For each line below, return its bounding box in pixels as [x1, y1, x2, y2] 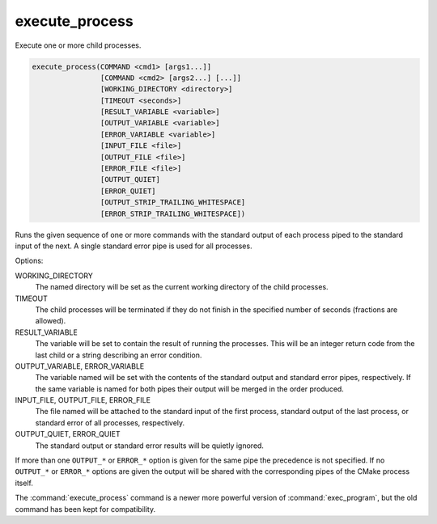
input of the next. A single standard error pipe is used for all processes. [15, 241, 252, 251]
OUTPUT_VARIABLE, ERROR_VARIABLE [15, 361, 145, 371]
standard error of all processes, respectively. [35, 417, 185, 428]
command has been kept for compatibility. [15, 504, 156, 513]
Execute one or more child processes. [15, 40, 142, 50]
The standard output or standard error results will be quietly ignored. [35, 441, 265, 450]
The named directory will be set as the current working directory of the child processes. [35, 282, 329, 292]
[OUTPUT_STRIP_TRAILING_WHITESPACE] [100, 198, 246, 207]
